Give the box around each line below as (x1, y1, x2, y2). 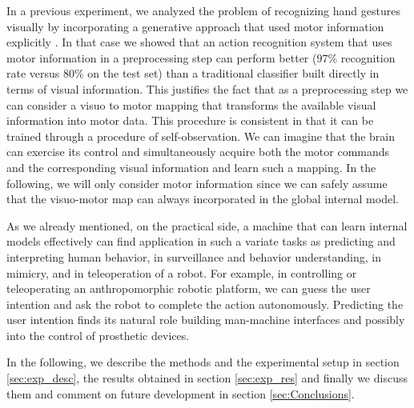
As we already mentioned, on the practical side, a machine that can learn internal (6, 217, 408, 234)
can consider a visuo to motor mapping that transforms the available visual (6, 96, 376, 113)
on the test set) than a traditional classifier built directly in (87, 65, 380, 82)
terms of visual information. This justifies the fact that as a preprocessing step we (6, 80, 408, 97)
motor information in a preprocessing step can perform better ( (6, 49, 317, 66)
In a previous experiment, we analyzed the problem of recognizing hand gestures (6, 2, 400, 18)
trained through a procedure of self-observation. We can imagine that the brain (6, 127, 395, 144)
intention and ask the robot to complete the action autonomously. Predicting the (6, 295, 404, 312)
